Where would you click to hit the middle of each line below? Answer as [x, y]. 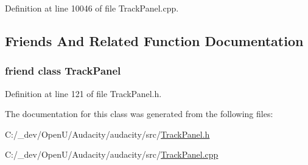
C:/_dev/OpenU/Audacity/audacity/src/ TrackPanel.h [107, 134]
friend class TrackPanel [63, 71]
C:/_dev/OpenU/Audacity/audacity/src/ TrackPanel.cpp [112, 154]
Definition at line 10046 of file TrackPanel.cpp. [92, 8]
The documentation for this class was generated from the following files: [139, 114]
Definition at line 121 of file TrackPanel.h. [83, 93]
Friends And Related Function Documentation [154, 40]
